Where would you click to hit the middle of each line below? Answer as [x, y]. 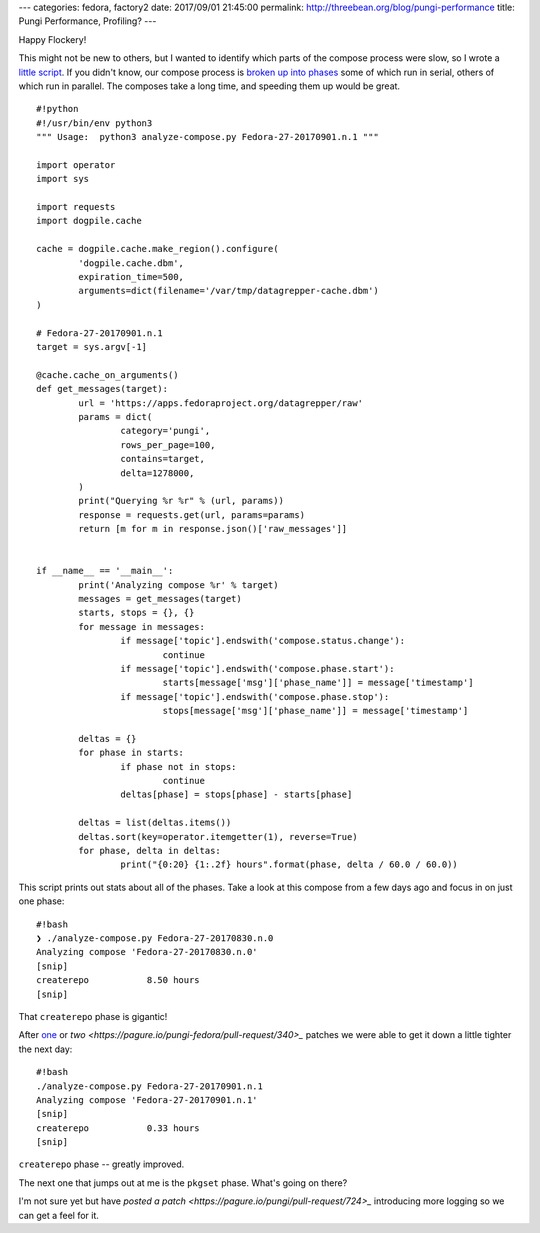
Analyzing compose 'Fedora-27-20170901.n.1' [147, 1099]
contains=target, [162, 459]
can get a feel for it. [59, 1215]
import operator [76, 164]
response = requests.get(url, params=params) [191, 514]
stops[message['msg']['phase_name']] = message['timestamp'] [315, 711]
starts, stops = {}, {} [136, 613]
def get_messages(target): [102, 389]
